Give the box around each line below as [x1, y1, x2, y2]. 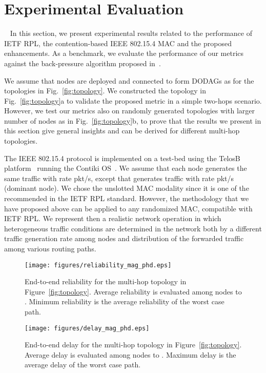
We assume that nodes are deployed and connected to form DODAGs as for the [4, 75, 254, 86]
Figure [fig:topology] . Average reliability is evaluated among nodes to [25, 286, 242, 297]
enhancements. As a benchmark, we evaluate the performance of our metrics [4, 48, 244, 58]
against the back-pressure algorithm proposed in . [4, 57, 161, 68]
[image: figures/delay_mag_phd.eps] [25, 324, 150, 332]
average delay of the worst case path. [25, 359, 141, 370]
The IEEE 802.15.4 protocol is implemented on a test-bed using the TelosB [4, 152, 240, 163]
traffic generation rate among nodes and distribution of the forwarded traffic [4, 233, 244, 244]
